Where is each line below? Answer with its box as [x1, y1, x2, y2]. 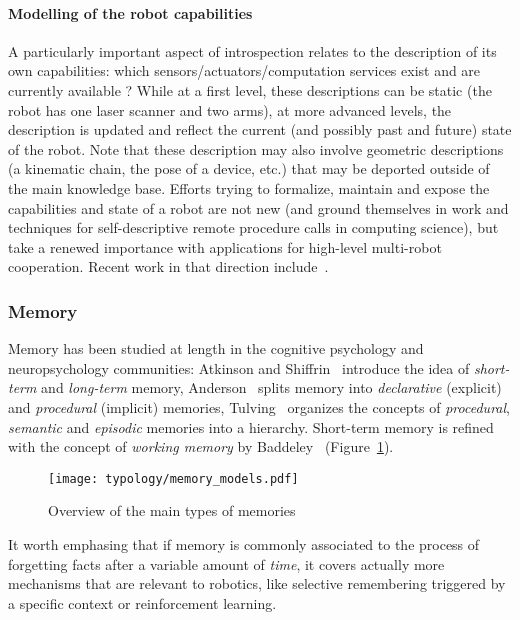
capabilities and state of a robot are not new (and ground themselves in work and [8, 197, 509, 218]
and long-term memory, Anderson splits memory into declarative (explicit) [41, 377, 502, 398]
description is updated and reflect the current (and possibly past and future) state [8, 119, 512, 140]
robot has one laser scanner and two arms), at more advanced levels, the [8, 99, 452, 120]
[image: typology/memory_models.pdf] [48, 471, 299, 486]
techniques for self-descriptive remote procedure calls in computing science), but [8, 217, 499, 238]
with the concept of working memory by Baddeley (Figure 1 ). [8, 436, 394, 457]
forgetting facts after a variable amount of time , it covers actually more [8, 553, 445, 574]
